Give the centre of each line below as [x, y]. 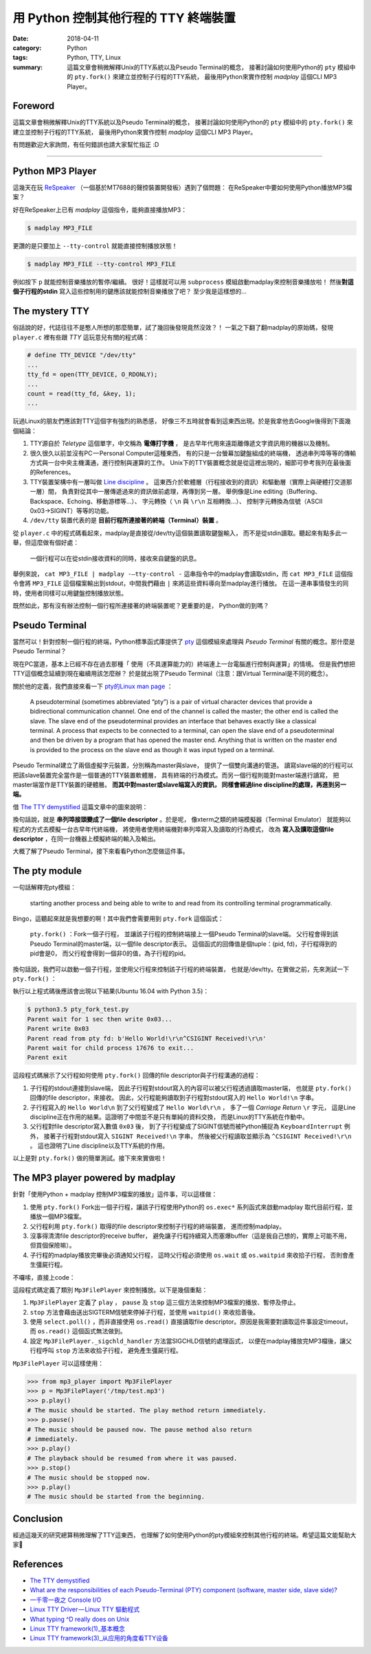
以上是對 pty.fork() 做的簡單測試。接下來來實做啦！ [90, 1158]
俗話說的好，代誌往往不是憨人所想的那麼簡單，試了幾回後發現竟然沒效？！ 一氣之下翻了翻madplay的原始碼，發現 [173, 328]
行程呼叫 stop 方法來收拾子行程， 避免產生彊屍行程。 [106, 1350]
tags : [20, 58]
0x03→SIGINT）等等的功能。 [71, 510]
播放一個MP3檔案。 [58, 1216]
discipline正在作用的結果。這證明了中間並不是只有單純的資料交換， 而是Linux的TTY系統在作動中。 [169, 1117]
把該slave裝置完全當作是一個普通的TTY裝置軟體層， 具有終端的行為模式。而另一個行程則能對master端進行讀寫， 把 [176, 775]
